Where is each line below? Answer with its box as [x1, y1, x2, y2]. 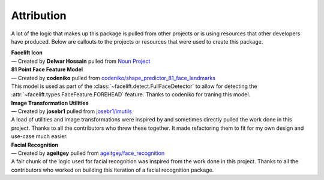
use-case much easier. [11, 133, 68, 140]
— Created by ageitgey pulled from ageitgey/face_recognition [11, 150, 165, 157]
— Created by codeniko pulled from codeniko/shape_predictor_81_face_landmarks [11, 74, 216, 81]
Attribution [11, 9, 67, 22]
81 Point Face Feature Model [11, 66, 83, 73]
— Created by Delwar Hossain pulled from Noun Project [11, 57, 151, 65]
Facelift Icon [11, 49, 43, 56]
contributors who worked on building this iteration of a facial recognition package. [11, 166, 214, 173]
